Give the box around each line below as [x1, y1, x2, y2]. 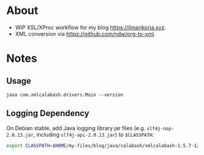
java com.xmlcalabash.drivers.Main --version [6, 92, 123, 98]
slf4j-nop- [146, 125, 174, 131]
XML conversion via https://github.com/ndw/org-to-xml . [15, 30, 156, 37]
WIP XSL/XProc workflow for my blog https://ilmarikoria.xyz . [15, 24, 166, 31]
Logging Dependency [6, 108, 90, 119]
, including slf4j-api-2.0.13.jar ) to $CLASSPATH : [33, 131, 154, 138]
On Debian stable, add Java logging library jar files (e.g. [6, 124, 146, 131]
